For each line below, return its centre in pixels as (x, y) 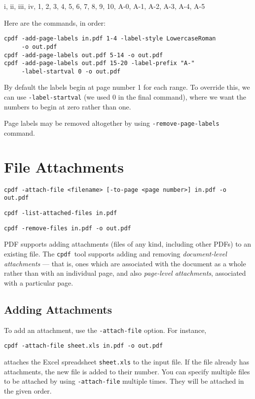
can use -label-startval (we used (57, 97)
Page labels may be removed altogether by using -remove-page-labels (112, 123)
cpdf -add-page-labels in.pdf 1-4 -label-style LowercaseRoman (110, 39)
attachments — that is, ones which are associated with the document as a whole (125, 263)
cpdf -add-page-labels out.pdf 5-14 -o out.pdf (84, 55)
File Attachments (64, 166)
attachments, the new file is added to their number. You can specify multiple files (127, 371)
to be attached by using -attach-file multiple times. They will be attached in (124, 381)
